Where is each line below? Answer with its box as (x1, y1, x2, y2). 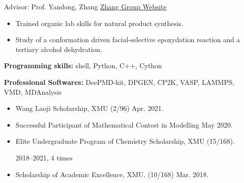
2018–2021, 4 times (15, 152, 73, 162)
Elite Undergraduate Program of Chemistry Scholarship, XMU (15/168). (15, 136, 235, 146)
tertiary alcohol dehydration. (15, 44, 102, 54)
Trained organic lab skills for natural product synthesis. (15, 18, 183, 28)
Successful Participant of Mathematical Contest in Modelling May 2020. (15, 119, 233, 130)
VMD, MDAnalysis (4, 86, 62, 97)
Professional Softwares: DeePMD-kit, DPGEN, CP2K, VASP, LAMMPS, (4, 77, 235, 87)
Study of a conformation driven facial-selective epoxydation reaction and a (15, 34, 240, 45)
